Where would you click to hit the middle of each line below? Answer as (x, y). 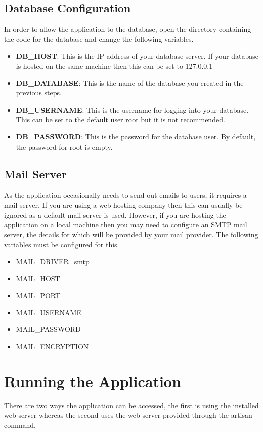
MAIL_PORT (38, 295)
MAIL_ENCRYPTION (52, 346)
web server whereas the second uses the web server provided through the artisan (128, 415)
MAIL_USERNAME (49, 312)
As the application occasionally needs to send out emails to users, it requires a (125, 195)
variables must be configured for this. (62, 244)
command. (20, 425)
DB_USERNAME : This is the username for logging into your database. (132, 109)
